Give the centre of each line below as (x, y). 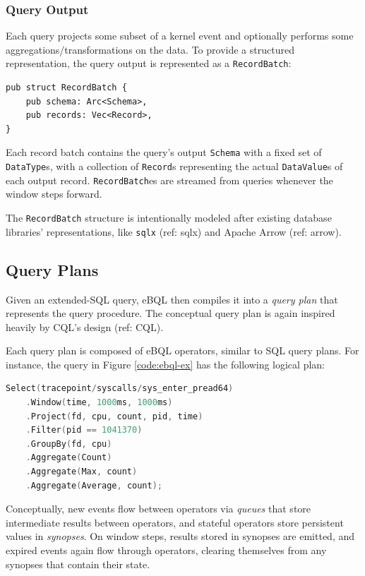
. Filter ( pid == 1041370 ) (84, 430)
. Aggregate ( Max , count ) (82, 472)
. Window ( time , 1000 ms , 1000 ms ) (99, 403)
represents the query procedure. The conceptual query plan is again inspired (170, 313)
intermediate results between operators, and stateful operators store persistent (175, 522)
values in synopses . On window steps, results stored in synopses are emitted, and (180, 536)
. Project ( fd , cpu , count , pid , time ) (114, 416)
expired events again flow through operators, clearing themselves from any (166, 550)
